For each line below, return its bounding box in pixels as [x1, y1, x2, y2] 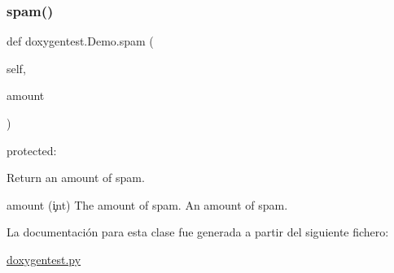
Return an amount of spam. [7, 169, 145, 186]
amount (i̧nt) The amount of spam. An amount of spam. [7, 196, 288, 213]
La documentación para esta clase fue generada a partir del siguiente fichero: [7, 223, 389, 240]
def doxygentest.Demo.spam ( [7, 32, 154, 50]
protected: [7, 141, 57, 158]
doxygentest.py [7, 250, 81, 267]
